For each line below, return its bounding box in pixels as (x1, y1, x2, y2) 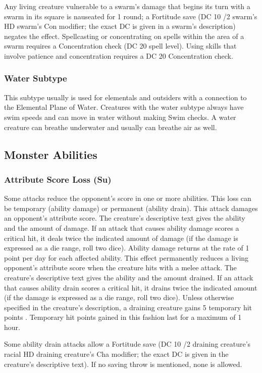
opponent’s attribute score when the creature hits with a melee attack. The (4, 262, 237, 273)
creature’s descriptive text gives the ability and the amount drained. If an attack (4, 272, 253, 282)
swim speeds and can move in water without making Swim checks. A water (4, 111, 236, 122)
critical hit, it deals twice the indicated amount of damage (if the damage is (4, 232, 238, 243)
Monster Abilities (4, 146, 97, 162)
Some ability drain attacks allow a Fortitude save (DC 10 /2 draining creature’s (4, 339, 251, 349)
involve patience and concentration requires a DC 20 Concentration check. (4, 50, 233, 61)
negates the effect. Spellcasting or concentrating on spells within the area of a (4, 30, 244, 41)
